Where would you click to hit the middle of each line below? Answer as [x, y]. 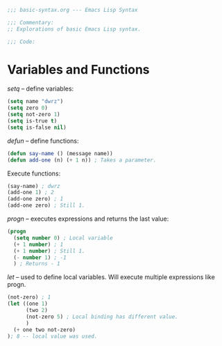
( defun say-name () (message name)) [60, 153]
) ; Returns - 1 [37, 264]
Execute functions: [34, 173]
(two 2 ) [37, 310]
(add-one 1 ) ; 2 [31, 192]
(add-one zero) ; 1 [35, 199]
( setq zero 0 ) [28, 108]
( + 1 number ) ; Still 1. [49, 251]
